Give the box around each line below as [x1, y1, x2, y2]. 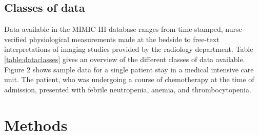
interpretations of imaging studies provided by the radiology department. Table [4, 44, 253, 54]
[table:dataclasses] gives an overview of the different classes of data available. [4, 53, 245, 64]
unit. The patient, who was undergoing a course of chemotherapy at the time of [4, 74, 254, 85]
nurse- [225, 24, 245, 34]
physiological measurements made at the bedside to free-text [29, 33, 220, 44]
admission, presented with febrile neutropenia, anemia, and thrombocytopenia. [4, 84, 251, 94]
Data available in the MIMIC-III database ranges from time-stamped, [4, 24, 223, 34]
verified [4, 33, 27, 44]
